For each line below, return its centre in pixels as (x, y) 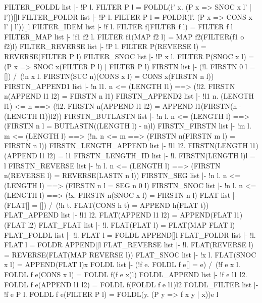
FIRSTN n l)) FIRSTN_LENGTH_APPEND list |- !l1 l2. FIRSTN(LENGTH (126, 145)
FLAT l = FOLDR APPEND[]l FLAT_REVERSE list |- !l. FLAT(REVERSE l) (129, 245)
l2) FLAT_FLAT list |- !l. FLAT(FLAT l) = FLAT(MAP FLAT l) (132, 225)
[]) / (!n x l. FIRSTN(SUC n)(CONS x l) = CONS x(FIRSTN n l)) (109, 76)
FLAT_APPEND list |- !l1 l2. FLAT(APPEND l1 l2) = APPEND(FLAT (118, 215)
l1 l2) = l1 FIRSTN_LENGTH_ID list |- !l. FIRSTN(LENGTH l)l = (147, 155)
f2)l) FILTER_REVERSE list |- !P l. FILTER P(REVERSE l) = (105, 46)
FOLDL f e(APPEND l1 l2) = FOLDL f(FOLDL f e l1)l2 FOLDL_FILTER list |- (131, 284)
